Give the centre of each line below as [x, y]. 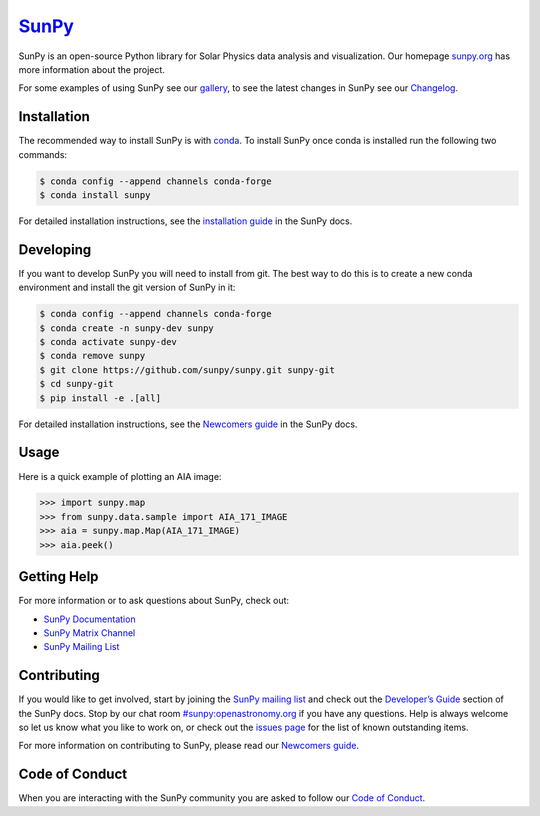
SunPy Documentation [89, 619]
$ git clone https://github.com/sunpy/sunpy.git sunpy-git [187, 369]
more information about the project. [91, 69]
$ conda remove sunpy [92, 356]
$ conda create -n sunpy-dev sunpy [126, 328]
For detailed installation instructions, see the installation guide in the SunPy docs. [185, 221]
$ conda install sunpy [95, 195]
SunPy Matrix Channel [89, 632]
